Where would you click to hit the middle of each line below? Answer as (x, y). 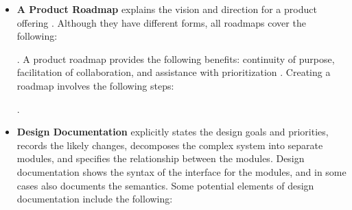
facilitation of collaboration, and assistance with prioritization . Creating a (174, 72)
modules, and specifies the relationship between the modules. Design (161, 158)
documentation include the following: (95, 199)
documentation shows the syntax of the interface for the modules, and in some (181, 171)
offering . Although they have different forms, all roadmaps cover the (161, 22)
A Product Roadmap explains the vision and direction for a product (167, 9)
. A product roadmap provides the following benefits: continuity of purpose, (176, 58)
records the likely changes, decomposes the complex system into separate (170, 145)
